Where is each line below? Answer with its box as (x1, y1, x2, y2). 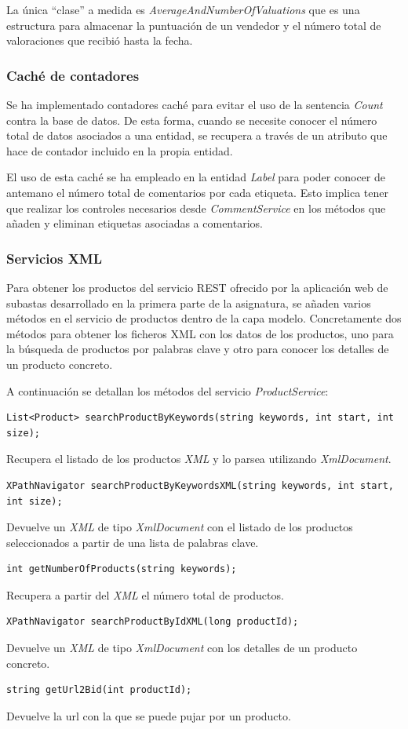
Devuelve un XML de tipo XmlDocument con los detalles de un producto (6, 640, 358, 656)
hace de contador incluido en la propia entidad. (6, 142, 233, 159)
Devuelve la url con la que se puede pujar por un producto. (6, 707, 291, 724)
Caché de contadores (6, 65, 140, 85)
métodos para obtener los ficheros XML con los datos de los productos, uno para (6, 325, 394, 341)
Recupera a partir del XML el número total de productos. (6, 586, 284, 603)
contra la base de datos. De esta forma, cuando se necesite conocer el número (6, 111, 377, 128)
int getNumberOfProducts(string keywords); (6, 563, 237, 575)
